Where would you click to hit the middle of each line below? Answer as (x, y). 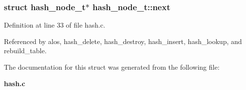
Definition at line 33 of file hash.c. (55, 25)
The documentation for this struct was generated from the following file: (112, 67)
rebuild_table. (25, 51)
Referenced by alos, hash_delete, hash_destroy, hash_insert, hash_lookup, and (123, 41)
